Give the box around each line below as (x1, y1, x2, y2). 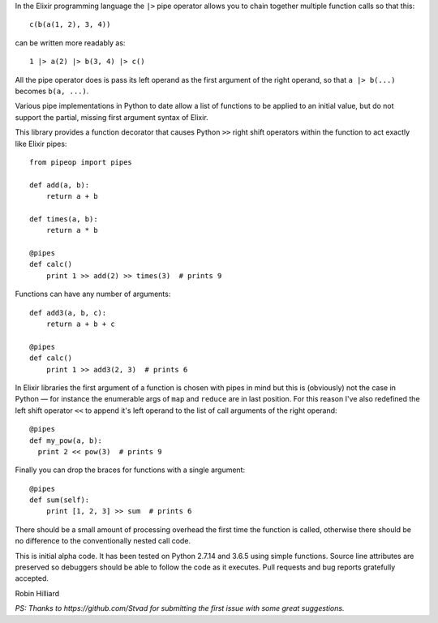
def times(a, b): (29, 214, 98, 223)
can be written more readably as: (15, 37, 126, 48)
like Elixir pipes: (15, 139, 67, 148)
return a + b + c (45, 319, 115, 329)
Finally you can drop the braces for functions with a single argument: (15, 465, 246, 475)
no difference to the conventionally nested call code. (15, 536, 191, 546)
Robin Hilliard (15, 588, 60, 598)
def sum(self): (29, 496, 90, 505)
